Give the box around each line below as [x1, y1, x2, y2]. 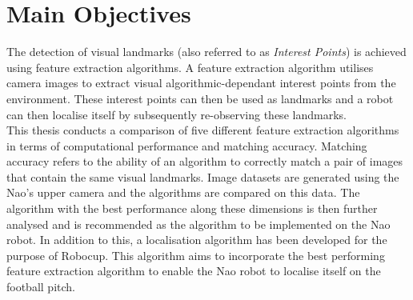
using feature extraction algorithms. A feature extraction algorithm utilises [6, 58, 374, 75]
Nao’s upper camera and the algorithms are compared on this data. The [6, 184, 360, 201]
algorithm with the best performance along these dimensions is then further [6, 200, 378, 217]
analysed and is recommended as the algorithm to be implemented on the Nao [6, 215, 391, 232]
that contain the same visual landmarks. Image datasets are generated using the [6, 168, 399, 185]
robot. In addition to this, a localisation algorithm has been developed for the [6, 231, 387, 248]
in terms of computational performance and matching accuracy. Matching [6, 137, 367, 154]
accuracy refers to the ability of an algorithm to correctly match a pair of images [6, 153, 403, 170]
